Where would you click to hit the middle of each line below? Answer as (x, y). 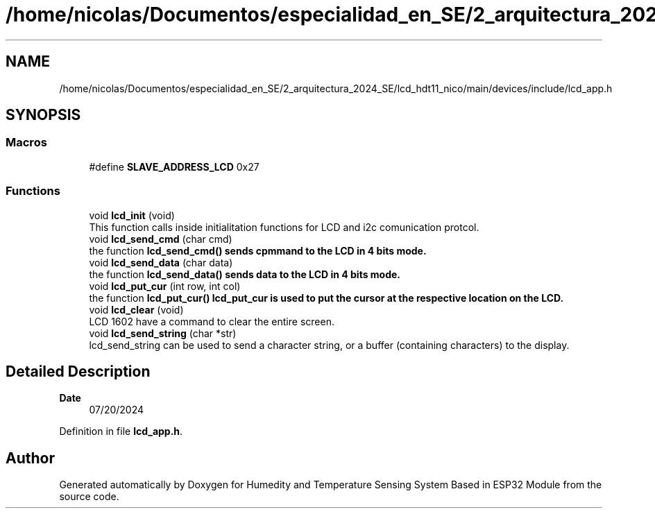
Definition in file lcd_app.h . (121, 431)
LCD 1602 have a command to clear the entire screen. (212, 321)
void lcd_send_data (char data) (161, 262)
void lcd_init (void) (132, 215)
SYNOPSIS (43, 115)
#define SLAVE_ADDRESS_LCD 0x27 (174, 166)
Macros (26, 143)
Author (30, 458)
